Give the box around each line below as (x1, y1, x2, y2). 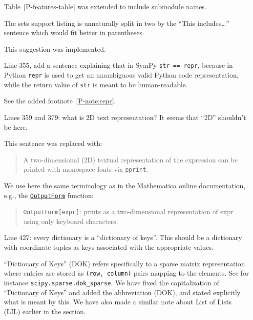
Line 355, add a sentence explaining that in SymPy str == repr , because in (4, 60, 233, 70)
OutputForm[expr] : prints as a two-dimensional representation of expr (23, 206, 233, 217)
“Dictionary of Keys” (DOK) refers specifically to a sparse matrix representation (4, 258, 245, 268)
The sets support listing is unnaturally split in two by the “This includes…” (4, 18, 230, 28)
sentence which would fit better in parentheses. (4, 27, 144, 38)
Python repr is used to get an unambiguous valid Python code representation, (4, 70, 239, 80)
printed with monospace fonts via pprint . (23, 164, 148, 174)
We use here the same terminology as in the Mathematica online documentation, (4, 180, 246, 190)
